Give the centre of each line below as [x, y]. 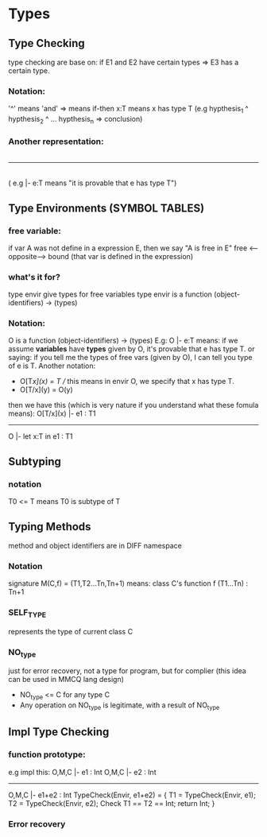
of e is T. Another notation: [52, 366]
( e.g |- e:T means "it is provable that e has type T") [93, 183]
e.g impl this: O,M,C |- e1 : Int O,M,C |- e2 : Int [82, 772]
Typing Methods [50, 527]
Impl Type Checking [59, 732]
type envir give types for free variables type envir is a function [110, 294]
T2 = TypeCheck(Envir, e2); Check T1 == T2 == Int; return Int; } [112, 803]
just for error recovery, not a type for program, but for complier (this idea [127, 671]
